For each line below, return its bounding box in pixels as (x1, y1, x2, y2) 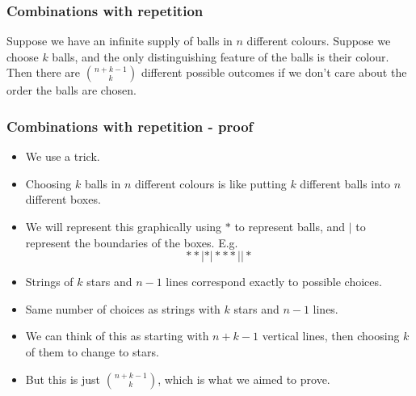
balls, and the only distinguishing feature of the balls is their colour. (52, 48, 389, 65)
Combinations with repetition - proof (6, 116, 254, 136)
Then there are (6, 64, 81, 81)
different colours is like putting (135, 175, 287, 192)
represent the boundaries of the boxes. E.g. (25, 234, 238, 251)
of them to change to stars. (25, 343, 159, 360)
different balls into (300, 175, 391, 192)
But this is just (25, 370, 101, 387)
